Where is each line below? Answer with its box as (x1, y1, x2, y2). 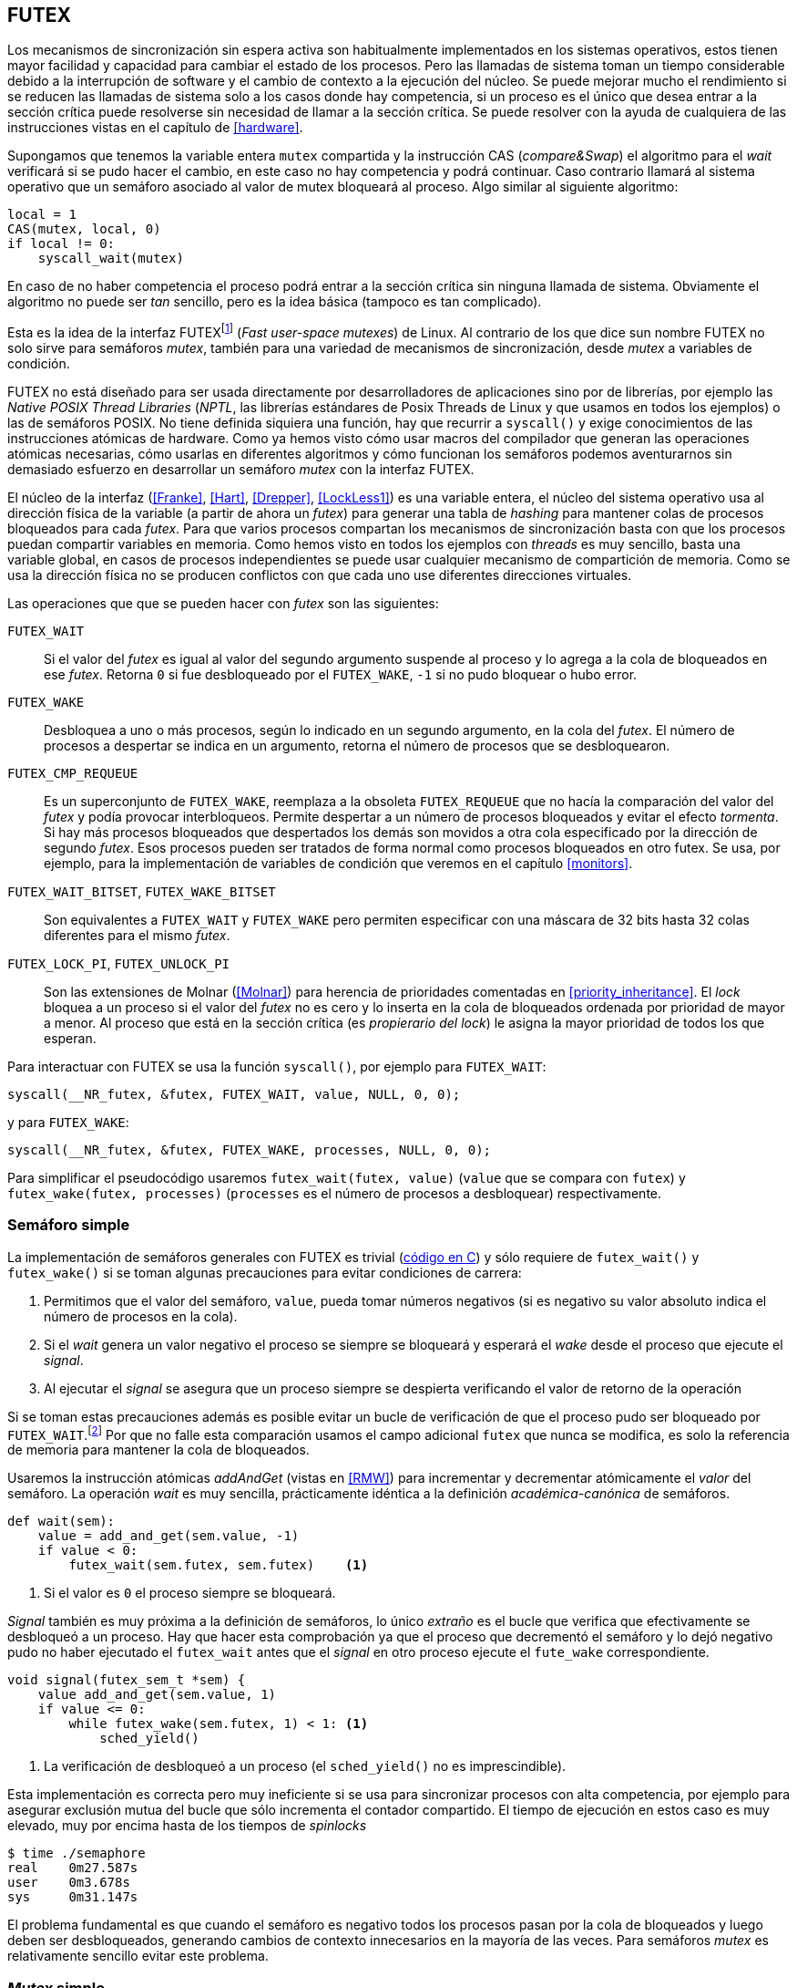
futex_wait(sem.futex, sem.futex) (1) (68, 1558, 369, 1573)
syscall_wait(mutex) (37, 251, 184, 266)
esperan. (44, 1030, 97, 1047)
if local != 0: (7, 236, 116, 252)
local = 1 (7, 207, 77, 223)
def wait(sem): (7, 1514, 116, 1529)
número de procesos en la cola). (44, 1308, 238, 1324)
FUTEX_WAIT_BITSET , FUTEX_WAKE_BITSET (7, 884, 276, 900)
